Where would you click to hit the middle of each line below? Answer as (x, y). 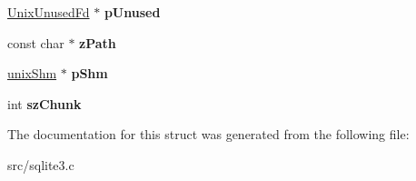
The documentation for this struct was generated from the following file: (208, 134)
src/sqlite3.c (41, 164)
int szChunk (45, 103)
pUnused (132, 12)
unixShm (32, 73)
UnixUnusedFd (49, 12)
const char (36, 42)
